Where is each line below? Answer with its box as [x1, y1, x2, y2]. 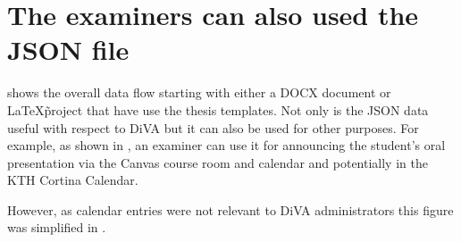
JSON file [7, 31, 130, 68]
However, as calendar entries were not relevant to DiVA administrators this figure [7, 200, 454, 219]
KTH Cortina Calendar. [7, 171, 138, 189]
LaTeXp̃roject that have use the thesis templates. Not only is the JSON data [7, 100, 429, 119]
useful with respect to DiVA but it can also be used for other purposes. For [7, 118, 419, 137]
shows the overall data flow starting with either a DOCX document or [7, 83, 391, 102]
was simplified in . [7, 218, 106, 237]
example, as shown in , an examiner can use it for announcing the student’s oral [7, 136, 446, 154]
